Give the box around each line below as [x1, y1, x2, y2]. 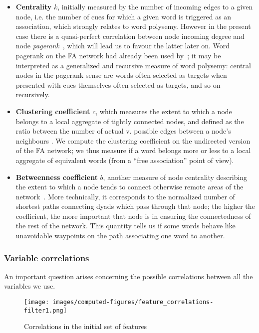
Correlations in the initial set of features [24, 321, 147, 332]
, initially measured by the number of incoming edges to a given [57, 1, 253, 11]
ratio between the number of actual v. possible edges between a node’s [15, 126, 231, 136]
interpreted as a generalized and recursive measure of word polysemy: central [15, 60, 251, 70]
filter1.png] [24, 307, 67, 314]
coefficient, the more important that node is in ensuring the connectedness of [15, 210, 251, 221]
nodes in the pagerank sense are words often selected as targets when [15, 70, 227, 80]
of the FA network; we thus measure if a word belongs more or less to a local [15, 145, 251, 156]
